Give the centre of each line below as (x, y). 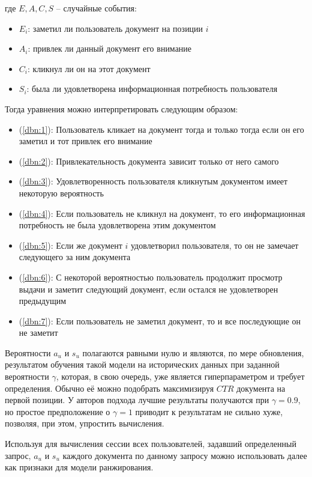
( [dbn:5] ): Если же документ (70, 245)
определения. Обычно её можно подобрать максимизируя (109, 388)
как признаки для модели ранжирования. (79, 467)
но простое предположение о (58, 411)
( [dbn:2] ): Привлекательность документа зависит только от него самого (149, 161)
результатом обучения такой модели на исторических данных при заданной (142, 364)
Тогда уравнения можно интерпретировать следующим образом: (121, 108)
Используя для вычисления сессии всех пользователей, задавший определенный (151, 444)
